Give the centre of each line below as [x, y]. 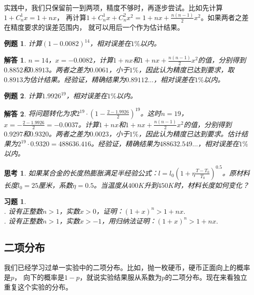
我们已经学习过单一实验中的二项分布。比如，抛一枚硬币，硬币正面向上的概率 [127, 267]
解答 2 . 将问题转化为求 [40, 113]
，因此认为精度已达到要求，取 [186, 70]
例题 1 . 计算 [23, 43]
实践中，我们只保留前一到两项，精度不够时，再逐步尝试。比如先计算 [113, 7]
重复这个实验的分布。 [38, 286]
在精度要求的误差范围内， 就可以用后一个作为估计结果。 [94, 27]
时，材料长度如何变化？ [211, 185]
